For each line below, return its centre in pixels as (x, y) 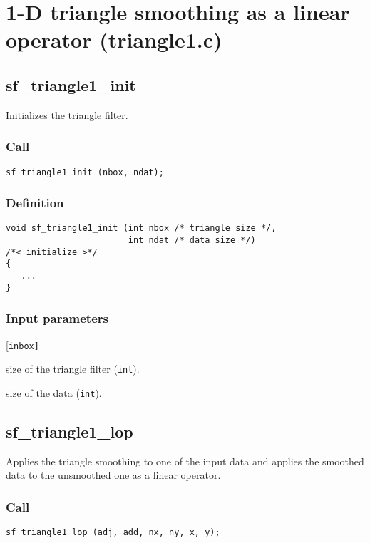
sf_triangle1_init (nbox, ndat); (85, 172)
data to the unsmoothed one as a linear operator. (113, 475)
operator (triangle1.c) (114, 40)
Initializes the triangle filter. (67, 114)
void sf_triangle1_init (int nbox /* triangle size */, (141, 228)
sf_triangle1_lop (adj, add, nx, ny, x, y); (113, 533)
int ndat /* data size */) (192, 241)
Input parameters (57, 318)
